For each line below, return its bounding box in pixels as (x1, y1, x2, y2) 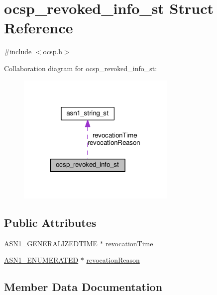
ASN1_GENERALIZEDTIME (4, 238, 98, 248)
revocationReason (86, 255, 140, 265)
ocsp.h (43, 46, 63, 57)
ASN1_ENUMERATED (4, 255, 79, 265)
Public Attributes (4, 214, 97, 230)
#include (4, 46, 32, 57)
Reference (4, 17, 73, 38)
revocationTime (106, 238, 153, 248)
